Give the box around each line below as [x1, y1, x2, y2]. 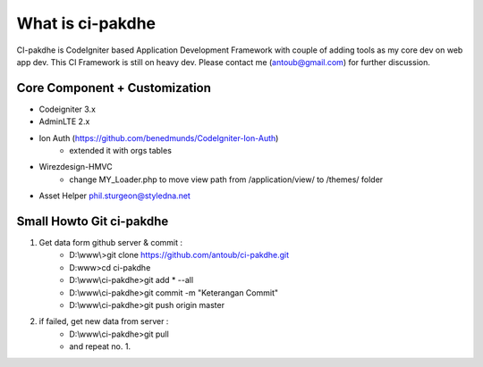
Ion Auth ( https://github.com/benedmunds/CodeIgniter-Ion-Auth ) [38, 132, 279, 143]
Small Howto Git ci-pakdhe [16, 214, 169, 229]
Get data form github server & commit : [38, 238, 183, 248]
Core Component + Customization [16, 80, 212, 96]
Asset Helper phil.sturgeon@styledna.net [38, 190, 191, 201]
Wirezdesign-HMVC [38, 162, 113, 172]
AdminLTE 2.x [38, 116, 90, 127]
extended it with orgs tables [69, 146, 172, 156]
